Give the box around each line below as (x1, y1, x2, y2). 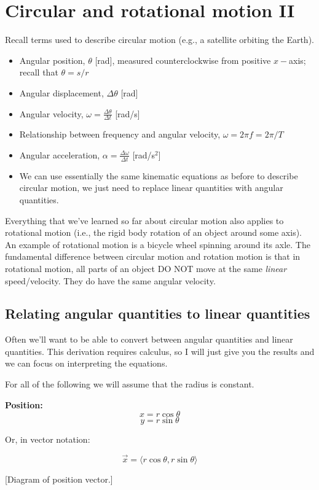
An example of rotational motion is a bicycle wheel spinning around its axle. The (5, 238, 310, 251)
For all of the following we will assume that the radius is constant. (5, 378, 254, 391)
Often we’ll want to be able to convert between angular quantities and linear (5, 333, 293, 346)
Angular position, (19, 53, 85, 66)
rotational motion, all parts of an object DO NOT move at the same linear (5, 262, 287, 274)
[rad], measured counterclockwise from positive (95, 53, 271, 66)
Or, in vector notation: (5, 433, 90, 446)
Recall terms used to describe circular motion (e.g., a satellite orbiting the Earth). (5, 33, 314, 46)
